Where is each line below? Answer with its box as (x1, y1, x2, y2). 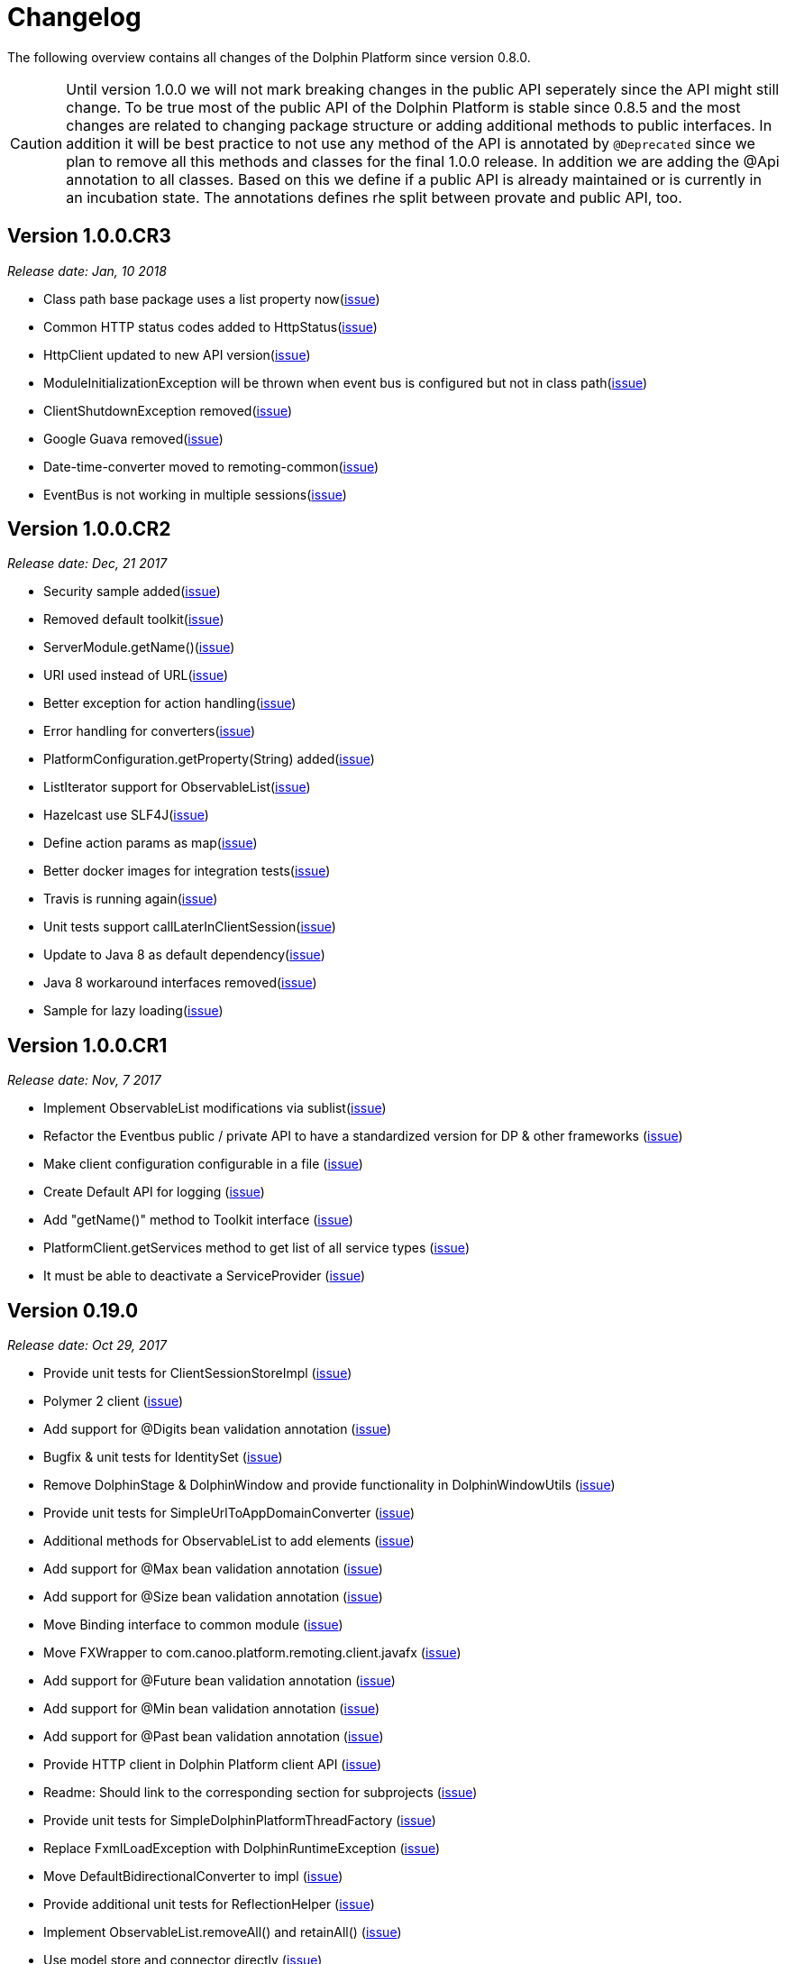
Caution (10, 133, 63, 152)
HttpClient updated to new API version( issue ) (43, 346, 311, 363)
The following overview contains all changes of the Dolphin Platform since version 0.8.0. (7, 49, 531, 65)
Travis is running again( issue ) (43, 891, 218, 907)
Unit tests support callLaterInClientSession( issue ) (43, 919, 336, 935)
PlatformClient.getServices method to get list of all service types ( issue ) (43, 1240, 470, 1256)
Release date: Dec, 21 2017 (7, 555, 168, 572)
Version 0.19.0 (7, 1299, 139, 1322)
